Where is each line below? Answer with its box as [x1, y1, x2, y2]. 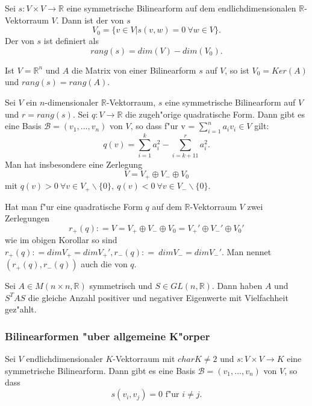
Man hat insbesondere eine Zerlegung [5, 158, 143, 171]
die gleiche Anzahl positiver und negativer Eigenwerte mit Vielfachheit [28, 291, 289, 303]
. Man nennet [222, 245, 272, 258]
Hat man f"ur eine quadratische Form [5, 200, 143, 212]
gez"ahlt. [5, 303, 37, 316]
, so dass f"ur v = [130, 119, 195, 132]
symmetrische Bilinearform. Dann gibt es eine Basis [5, 364, 196, 376]
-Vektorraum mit [113, 352, 175, 365]
